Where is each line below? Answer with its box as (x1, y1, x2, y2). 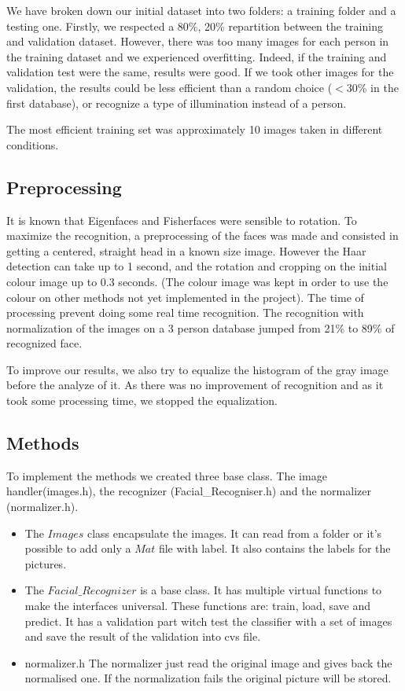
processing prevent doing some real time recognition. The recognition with (6, 304, 364, 321)
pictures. (24, 555, 67, 572)
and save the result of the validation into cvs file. (24, 628, 261, 645)
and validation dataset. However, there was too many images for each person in (6, 33, 389, 50)
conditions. (6, 136, 59, 153)
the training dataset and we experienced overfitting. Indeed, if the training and (6, 48, 387, 64)
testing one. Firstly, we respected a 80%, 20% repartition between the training (6, 17, 383, 34)
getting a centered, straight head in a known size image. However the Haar (6, 242, 366, 259)
